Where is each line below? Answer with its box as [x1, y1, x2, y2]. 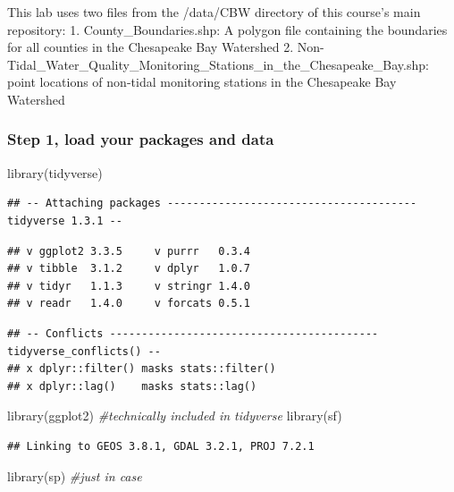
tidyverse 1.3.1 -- [7, 214, 122, 227]
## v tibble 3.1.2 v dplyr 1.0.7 [7, 262, 251, 276]
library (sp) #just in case [7, 466, 142, 485]
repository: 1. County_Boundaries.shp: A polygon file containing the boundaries [7, 20, 448, 38]
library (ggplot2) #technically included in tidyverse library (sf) [7, 406, 342, 425]
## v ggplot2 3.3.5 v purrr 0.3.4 [7, 244, 251, 258]
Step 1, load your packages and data [7, 128, 274, 150]
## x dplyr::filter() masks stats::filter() [7, 362, 276, 376]
